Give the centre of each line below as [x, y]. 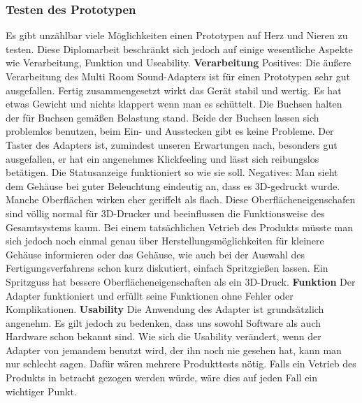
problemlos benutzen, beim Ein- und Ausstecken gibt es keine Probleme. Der [170, 131]
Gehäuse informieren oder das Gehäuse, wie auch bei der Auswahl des [155, 254]
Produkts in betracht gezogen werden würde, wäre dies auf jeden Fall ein [162, 378]
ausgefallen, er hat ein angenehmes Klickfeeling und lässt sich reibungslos [162, 158]
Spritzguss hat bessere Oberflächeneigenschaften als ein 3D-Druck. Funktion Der [181, 281]
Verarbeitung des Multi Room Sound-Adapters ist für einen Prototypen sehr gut [178, 76]
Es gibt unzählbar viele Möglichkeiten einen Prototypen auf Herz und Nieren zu [177, 35]
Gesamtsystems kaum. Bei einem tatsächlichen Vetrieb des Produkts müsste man [180, 227]
